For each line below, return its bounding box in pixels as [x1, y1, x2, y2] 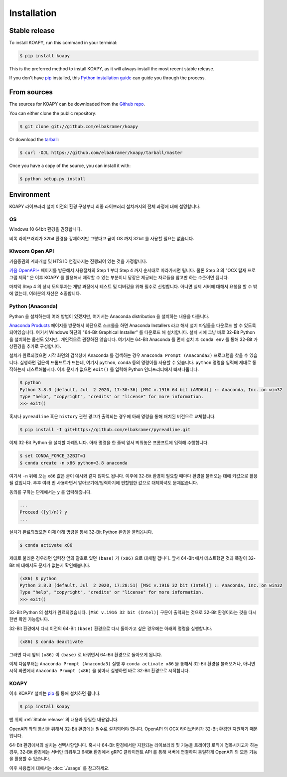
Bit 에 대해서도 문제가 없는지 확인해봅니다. [9, 562, 91, 568]
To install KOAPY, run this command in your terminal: [9, 40, 118, 46]
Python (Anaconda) [9, 303, 58, 310]
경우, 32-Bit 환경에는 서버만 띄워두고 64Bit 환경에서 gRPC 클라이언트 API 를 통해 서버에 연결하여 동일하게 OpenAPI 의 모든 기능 [9, 749, 258, 755]
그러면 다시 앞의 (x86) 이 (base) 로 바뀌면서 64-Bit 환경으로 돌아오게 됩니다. [9, 651, 162, 657]
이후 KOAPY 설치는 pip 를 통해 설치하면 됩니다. [9, 690, 101, 696]
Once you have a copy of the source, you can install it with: [9, 162, 131, 168]
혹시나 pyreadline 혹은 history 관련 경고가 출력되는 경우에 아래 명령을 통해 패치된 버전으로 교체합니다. [9, 414, 216, 420]
